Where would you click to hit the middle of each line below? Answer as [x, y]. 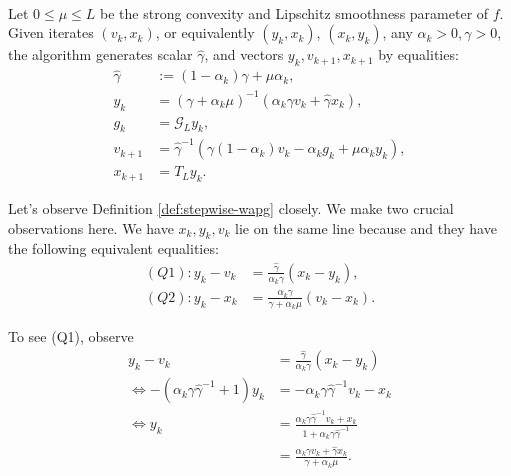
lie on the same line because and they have [366, 227]
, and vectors [244, 54]
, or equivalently [205, 32]
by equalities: [418, 54]
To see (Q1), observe [71, 335]
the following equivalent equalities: [113, 248]
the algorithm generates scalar [100, 54]
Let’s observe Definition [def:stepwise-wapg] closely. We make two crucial [231, 207]
